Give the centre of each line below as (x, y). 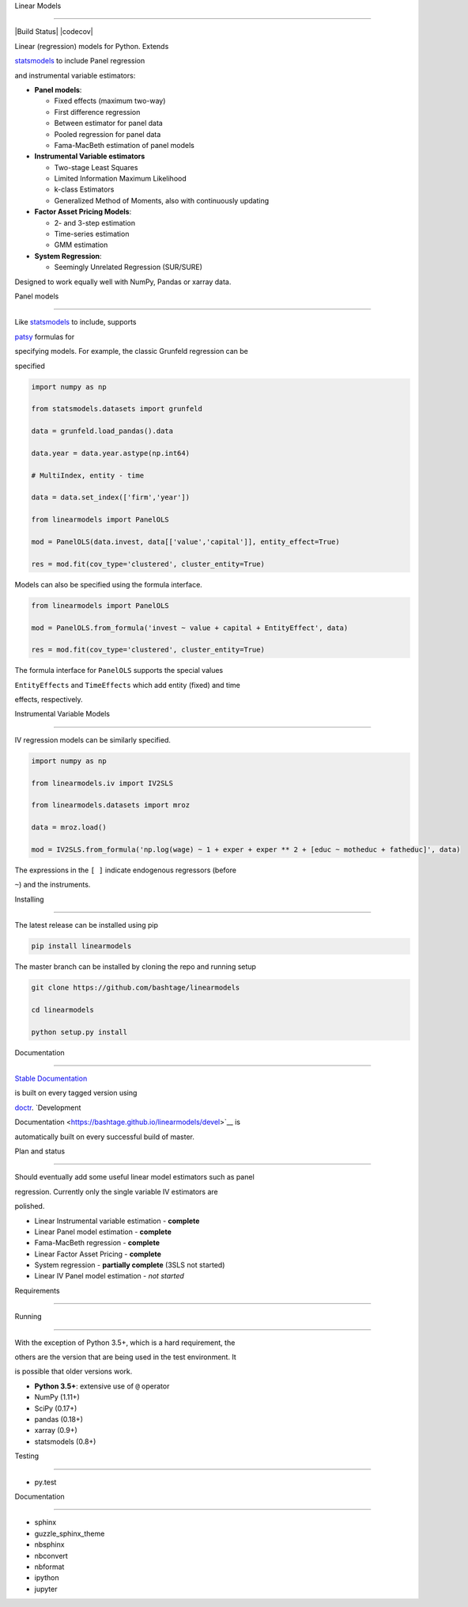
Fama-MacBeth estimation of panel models (125, 145)
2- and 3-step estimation (95, 222)
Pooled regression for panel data (108, 134)
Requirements (37, 1290)
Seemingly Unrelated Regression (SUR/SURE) (128, 267)
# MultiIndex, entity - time (88, 475)
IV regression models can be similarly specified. (93, 739)
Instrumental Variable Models (62, 714)
